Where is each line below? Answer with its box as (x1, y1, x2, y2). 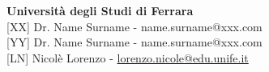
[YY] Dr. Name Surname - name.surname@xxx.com (6, 34, 263, 50)
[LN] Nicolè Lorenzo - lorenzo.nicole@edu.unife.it (6, 49, 249, 66)
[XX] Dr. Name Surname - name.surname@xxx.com (6, 18, 263, 34)
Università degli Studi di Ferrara (6, 2, 194, 18)
